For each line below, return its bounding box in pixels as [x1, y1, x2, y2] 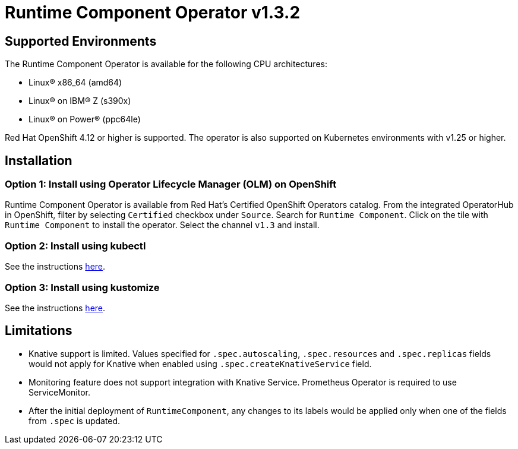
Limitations [5, 323, 72, 339]
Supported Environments [5, 33, 157, 49]
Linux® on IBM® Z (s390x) [29, 96, 131, 106]
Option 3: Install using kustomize [5, 281, 160, 293]
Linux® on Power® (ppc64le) [29, 114, 141, 125]
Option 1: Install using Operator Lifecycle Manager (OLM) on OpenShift [5, 178, 337, 191]
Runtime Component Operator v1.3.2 [5, 2, 301, 23]
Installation [5, 153, 72, 168]
